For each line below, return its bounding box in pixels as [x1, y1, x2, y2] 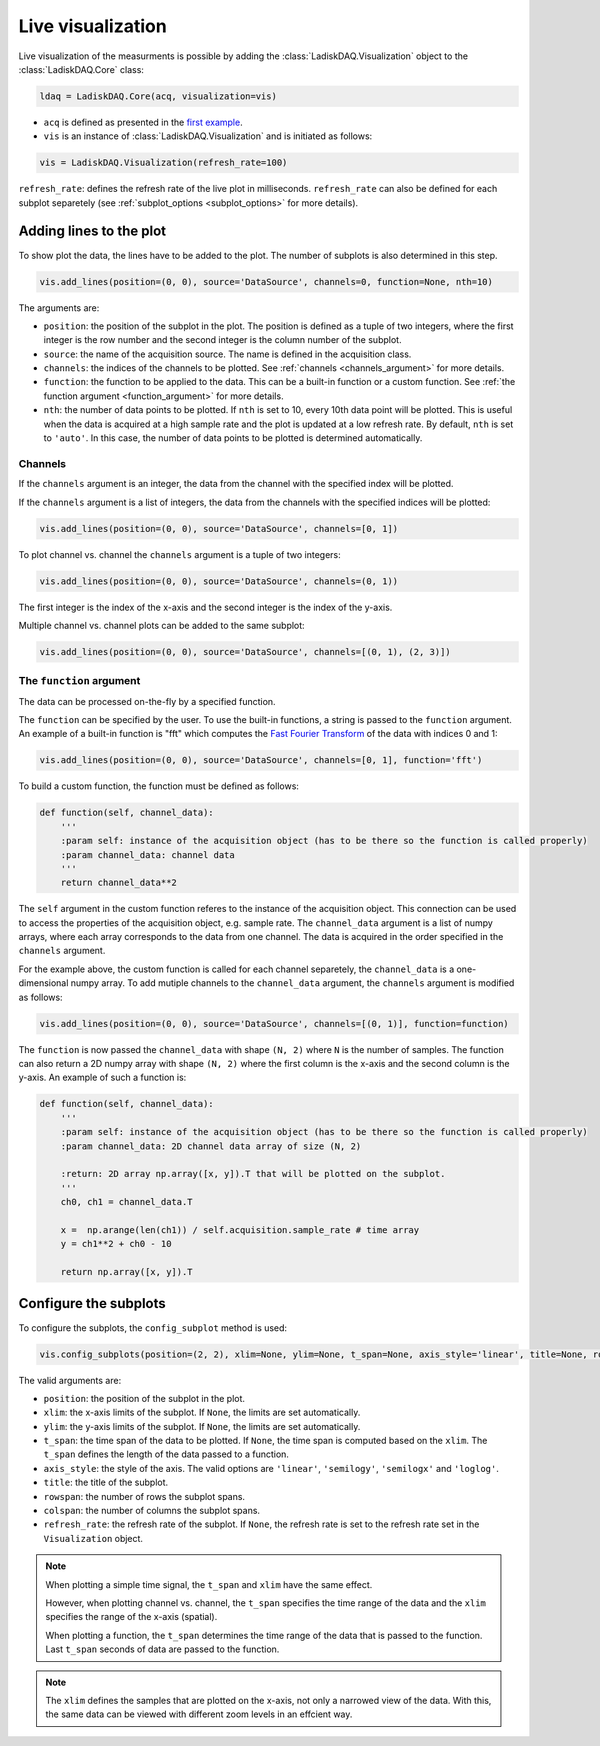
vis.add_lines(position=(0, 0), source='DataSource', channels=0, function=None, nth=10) [39, 276, 494, 287]
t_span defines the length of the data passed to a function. [43, 1448, 290, 1460]
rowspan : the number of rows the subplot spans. [43, 1490, 245, 1502]
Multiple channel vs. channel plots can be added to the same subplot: [18, 619, 305, 631]
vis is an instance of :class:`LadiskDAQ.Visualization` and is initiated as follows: [43, 130, 373, 142]
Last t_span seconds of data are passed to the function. [45, 1643, 280, 1655]
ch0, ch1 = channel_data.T [60, 1196, 194, 1208]
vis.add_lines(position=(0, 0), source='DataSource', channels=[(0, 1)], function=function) [39, 1018, 509, 1029]
